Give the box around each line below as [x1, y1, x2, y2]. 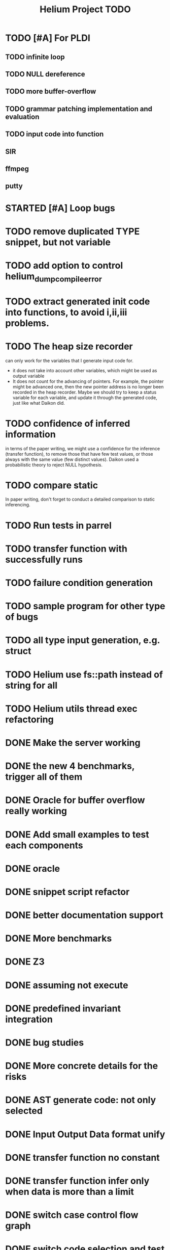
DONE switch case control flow [5, 1209, 139, 1221]
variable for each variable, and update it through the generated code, [12, 394, 157, 401]
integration [5, 1013, 53, 1025]
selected [5, 1105, 43, 1117]
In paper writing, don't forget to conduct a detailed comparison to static [5, 496, 155, 503]
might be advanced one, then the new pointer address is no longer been [12, 383, 164, 389]
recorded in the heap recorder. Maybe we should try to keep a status [12, 389, 157, 395]
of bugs [5, 611, 39, 623]
